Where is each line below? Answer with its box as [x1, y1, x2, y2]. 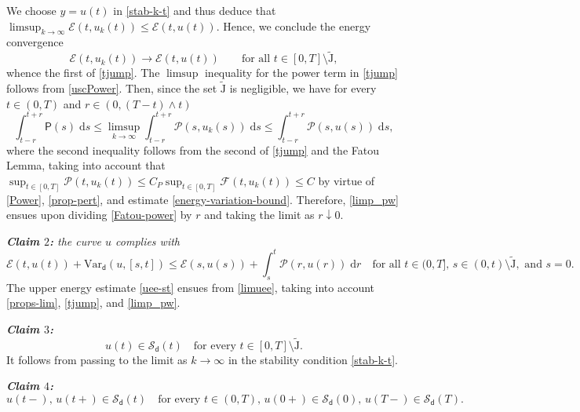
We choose [6, 2, 57, 18]
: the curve [49, 232, 102, 249]
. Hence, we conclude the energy [216, 17, 371, 34]
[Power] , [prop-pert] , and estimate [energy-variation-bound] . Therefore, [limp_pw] [6, 191, 399, 207]
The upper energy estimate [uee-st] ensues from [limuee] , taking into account [6, 279, 375, 295]
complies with [115, 232, 181, 249]
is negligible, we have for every [229, 80, 377, 97]
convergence [6, 34, 64, 50]
